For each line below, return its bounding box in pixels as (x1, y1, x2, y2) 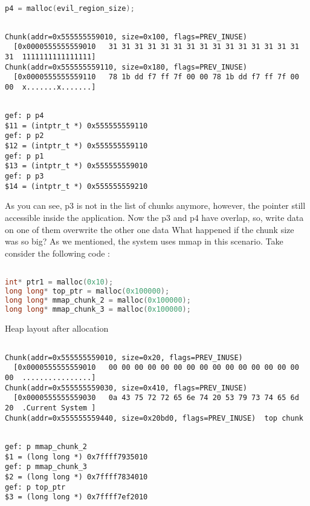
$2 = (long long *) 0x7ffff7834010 (5, 472, 148, 481)
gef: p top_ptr (5, 482, 66, 491)
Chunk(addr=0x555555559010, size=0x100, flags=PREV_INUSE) (5, 32, 247, 41)
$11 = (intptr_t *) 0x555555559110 (5, 121, 148, 130)
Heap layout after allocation (5, 321, 109, 334)
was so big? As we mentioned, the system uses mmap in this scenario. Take (5, 235, 283, 248)
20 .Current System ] (5, 404, 96, 413)
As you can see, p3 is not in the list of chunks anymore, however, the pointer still (5, 199, 306, 212)
